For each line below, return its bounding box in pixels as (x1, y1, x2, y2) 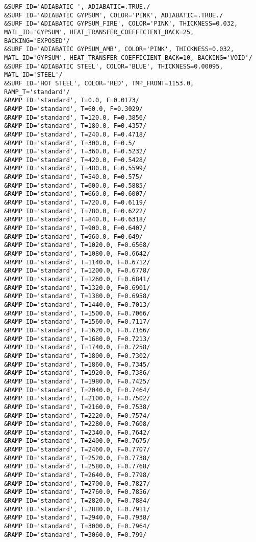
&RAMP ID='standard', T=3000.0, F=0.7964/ (4, 523, 150, 530)
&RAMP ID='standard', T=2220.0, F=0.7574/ (4, 412, 150, 419)
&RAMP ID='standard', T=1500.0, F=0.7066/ (4, 309, 150, 317)
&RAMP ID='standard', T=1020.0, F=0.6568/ (4, 241, 150, 249)
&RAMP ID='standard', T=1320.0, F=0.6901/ (4, 284, 150, 291)
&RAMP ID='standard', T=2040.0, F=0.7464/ (4, 386, 150, 394)
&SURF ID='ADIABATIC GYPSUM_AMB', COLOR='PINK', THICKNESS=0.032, (4, 46, 235, 53)
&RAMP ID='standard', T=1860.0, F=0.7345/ (4, 360, 150, 368)
